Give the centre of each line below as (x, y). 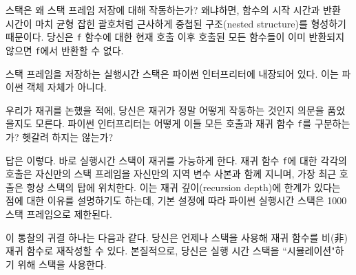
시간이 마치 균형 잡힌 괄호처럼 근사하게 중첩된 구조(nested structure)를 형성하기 (176, 23)
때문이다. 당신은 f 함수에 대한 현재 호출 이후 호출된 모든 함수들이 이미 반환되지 (175, 37)
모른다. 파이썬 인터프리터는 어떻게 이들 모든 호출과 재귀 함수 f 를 (174, 123)
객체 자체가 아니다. (66, 87)
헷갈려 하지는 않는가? (68, 136)
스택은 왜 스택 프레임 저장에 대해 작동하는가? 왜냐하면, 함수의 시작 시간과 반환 (173, 10)
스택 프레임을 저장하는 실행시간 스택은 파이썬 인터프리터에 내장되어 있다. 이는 (172, 73)
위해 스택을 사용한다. (62, 264)
